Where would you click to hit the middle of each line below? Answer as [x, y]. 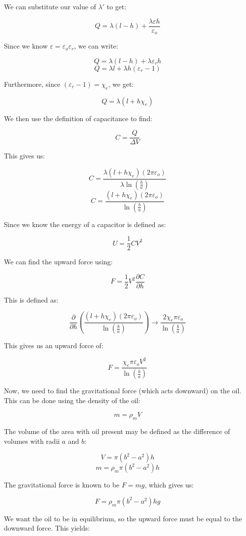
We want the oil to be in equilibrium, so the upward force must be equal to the [123, 518]
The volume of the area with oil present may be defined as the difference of [117, 431]
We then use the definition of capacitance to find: [78, 118]
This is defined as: [31, 299]
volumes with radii [32, 441]
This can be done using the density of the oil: [72, 400]
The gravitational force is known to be [62, 485]
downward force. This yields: [47, 528]
